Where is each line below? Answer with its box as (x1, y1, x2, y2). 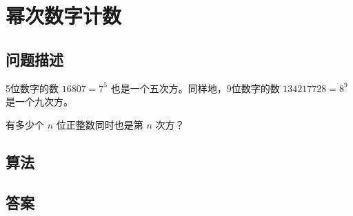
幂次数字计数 (6, 1, 122, 30)
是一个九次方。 (6, 94, 73, 109)
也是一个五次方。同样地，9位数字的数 (110, 80, 280, 95)
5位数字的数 (6, 80, 59, 95)
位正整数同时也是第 (56, 117, 143, 131)
